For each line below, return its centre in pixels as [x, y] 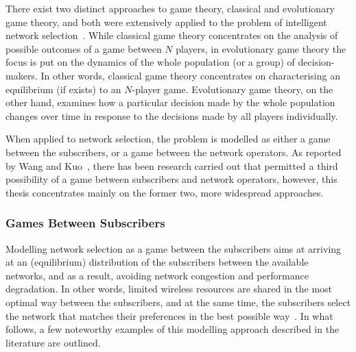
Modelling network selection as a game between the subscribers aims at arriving [174, 248]
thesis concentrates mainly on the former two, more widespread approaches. [165, 192]
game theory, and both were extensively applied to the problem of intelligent [166, 22]
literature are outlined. [53, 342]
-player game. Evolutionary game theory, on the [233, 89]
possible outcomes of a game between [84, 48]
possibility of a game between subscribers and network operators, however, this [171, 179]
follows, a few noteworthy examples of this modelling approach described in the [173, 329]
